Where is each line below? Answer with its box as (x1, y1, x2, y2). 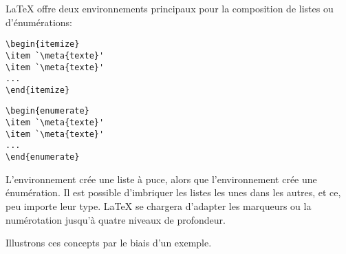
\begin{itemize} (6, 39, 80, 50)
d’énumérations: (6, 14, 72, 29)
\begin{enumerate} (6, 106, 89, 116)
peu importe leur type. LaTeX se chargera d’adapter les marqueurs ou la (6, 198, 312, 213)
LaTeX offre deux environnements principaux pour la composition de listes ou (6, 1, 334, 15)
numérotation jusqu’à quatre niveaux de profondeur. (6, 212, 226, 226)
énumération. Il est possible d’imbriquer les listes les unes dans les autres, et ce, (6, 185, 341, 200)
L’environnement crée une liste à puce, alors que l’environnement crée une (6, 171, 317, 186)
